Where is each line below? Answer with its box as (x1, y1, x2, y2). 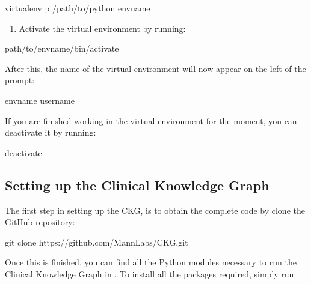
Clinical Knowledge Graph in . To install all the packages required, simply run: (5, 267, 297, 280)
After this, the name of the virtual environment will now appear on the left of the (5, 62, 306, 74)
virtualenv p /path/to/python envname (5, 2, 150, 14)
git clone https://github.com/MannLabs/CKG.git (5, 235, 188, 248)
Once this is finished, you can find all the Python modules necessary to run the (5, 256, 297, 268)
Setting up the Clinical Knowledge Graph (5, 175, 269, 194)
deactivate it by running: (5, 126, 96, 139)
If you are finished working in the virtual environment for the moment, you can (5, 114, 297, 127)
